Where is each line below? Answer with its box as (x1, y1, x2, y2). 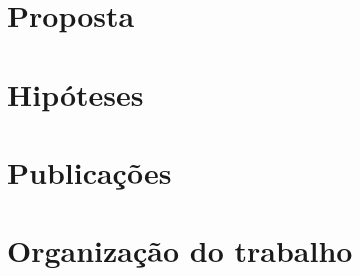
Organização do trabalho (7, 230, 353, 271)
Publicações (7, 151, 172, 192)
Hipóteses (7, 73, 144, 114)
